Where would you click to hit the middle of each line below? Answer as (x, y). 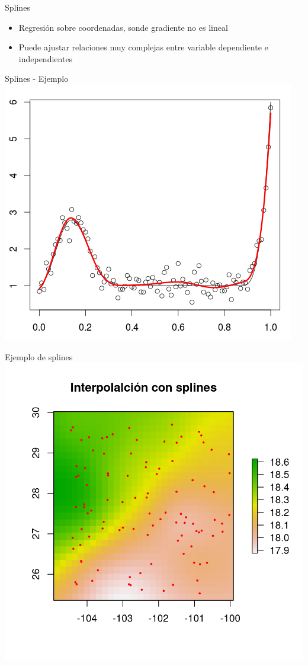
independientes (46, 58)
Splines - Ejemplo (37, 79)
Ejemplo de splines (39, 356)
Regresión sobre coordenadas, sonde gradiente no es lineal (123, 27)
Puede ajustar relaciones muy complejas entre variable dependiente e (143, 47)
